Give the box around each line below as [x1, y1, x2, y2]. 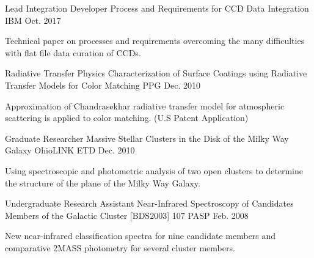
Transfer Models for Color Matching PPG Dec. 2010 [5, 78, 200, 91]
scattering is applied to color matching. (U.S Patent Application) [5, 111, 249, 124]
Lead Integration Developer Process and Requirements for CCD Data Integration [5, 2, 309, 14]
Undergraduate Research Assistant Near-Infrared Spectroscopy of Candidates [5, 197, 294, 210]
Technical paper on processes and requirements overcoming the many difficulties [5, 34, 305, 47]
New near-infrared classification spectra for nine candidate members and [5, 229, 276, 242]
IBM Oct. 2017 [5, 13, 61, 26]
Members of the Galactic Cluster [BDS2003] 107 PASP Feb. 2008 [5, 208, 249, 221]
